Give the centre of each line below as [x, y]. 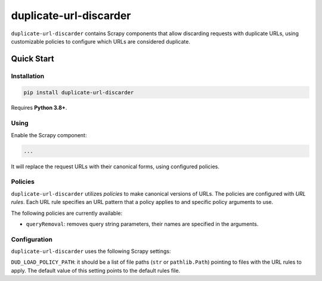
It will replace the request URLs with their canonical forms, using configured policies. [115, 166]
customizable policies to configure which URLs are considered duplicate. [101, 41]
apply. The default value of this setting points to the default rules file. [96, 270]
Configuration [32, 239]
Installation [28, 76]
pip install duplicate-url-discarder [79, 92]
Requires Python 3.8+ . [39, 108]
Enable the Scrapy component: [49, 135]
